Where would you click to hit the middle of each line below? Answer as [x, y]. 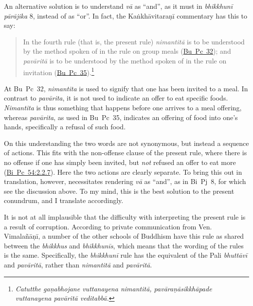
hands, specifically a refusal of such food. [65, 127]
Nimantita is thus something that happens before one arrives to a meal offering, [123, 107]
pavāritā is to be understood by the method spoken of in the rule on [125, 60]
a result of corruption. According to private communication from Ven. [108, 226]
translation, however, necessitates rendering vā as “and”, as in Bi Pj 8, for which [125, 181]
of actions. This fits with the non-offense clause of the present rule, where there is [126, 153]
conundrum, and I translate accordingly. [64, 200]
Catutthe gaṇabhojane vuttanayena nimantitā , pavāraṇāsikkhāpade [114, 288]
